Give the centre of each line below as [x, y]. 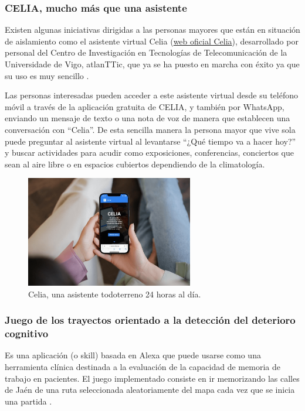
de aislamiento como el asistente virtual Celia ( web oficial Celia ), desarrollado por [152, 41]
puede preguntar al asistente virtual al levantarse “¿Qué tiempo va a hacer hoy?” [150, 141]
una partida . [28, 401]
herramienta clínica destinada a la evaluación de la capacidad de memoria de [143, 366]
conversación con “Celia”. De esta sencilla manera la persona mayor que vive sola [150, 129]
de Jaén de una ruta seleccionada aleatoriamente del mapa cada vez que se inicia [150, 390]
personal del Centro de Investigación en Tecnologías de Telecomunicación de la [146, 52]
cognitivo [27, 333]
